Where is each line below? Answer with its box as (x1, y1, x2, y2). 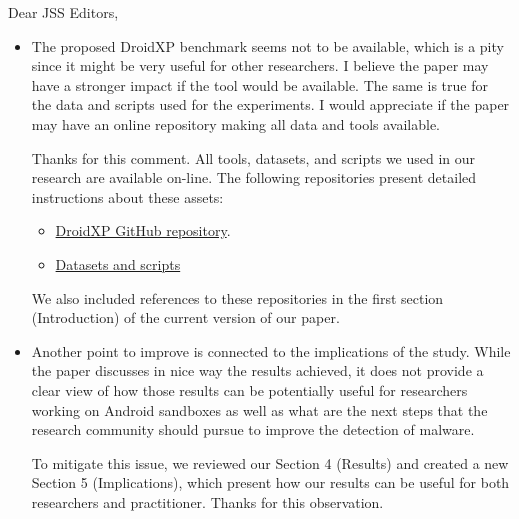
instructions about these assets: (31, 186, 224, 207)
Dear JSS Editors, (8, 2, 119, 22)
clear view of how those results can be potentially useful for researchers (31, 379, 468, 400)
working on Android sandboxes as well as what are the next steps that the (31, 399, 488, 420)
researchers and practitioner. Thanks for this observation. (31, 491, 384, 512)
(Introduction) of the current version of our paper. (31, 307, 340, 328)
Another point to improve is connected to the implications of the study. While (31, 340, 511, 361)
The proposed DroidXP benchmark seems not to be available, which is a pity (31, 35, 504, 56)
